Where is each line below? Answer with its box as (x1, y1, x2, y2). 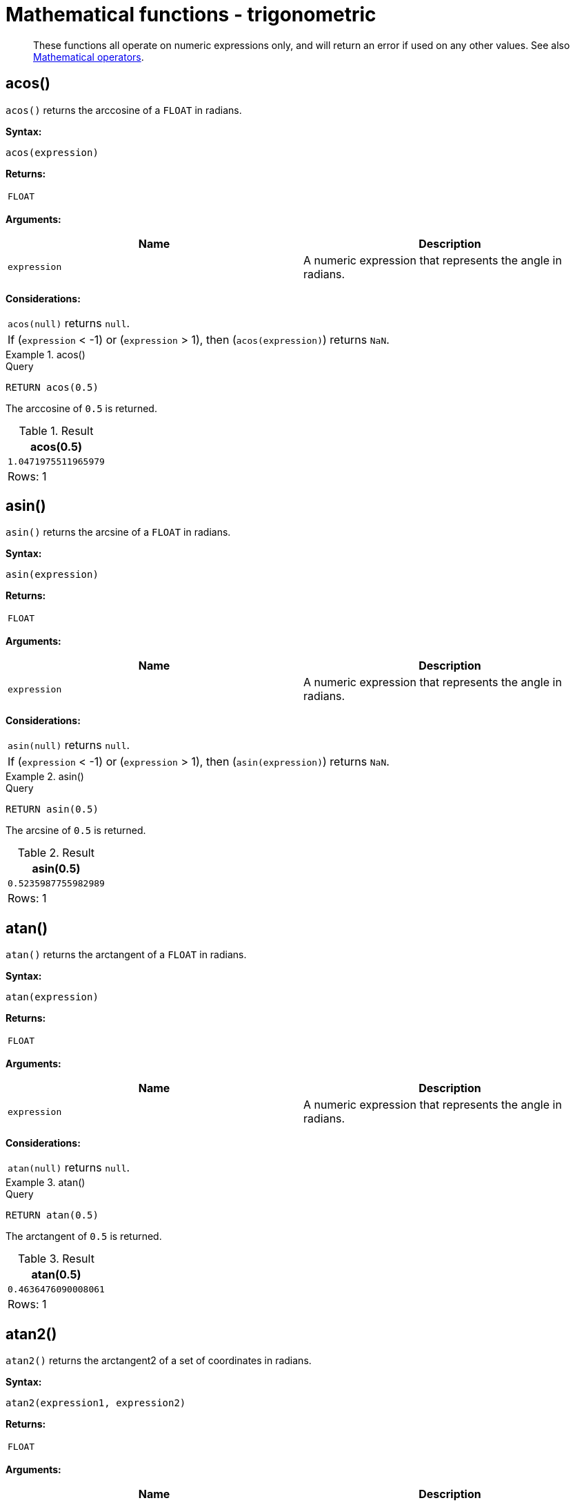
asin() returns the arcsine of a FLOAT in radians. (6, 526, 231, 538)
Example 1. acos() (6, 348, 85, 360)
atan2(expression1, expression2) (6, 1397, 186, 1409)
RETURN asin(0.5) (6, 804, 99, 815)
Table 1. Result (19, 423, 94, 438)
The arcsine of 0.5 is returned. (6, 824, 146, 837)
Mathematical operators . (33, 50, 144, 63)
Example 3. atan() (6, 1176, 85, 1189)
